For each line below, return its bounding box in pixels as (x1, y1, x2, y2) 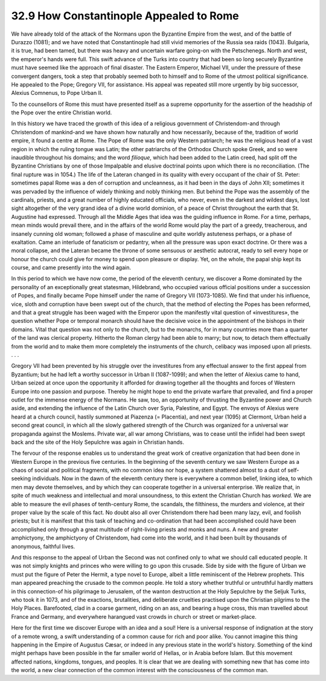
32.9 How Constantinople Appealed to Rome (11, 9, 239, 22)
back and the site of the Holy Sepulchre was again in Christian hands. (11, 438, 184, 446)
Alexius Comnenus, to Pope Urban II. (11, 90, 103, 97)
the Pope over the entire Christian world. (11, 109, 112, 116)
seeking (11, 475, 31, 482)
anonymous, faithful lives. (11, 543, 75, 550)
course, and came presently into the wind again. (11, 264, 131, 272)
